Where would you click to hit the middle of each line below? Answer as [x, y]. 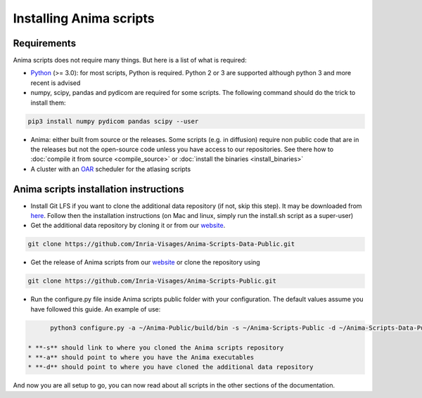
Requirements [45, 43]
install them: [48, 103]
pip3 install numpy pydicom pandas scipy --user [113, 121]
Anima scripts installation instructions [98, 189]
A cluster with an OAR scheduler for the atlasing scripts [111, 169]
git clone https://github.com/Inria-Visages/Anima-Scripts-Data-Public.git [161, 244]
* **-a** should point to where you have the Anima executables [141, 357]
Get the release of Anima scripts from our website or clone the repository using [145, 262]
